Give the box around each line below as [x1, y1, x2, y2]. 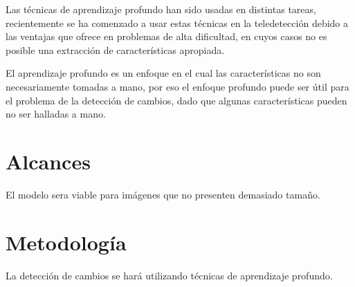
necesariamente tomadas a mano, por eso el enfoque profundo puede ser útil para [6, 79, 349, 93]
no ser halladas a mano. [6, 107, 106, 121]
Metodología [6, 228, 127, 256]
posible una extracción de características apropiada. [6, 42, 225, 57]
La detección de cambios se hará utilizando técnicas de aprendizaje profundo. [6, 268, 333, 282]
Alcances [6, 147, 91, 175]
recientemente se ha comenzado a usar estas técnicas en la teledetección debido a [6, 15, 349, 30]
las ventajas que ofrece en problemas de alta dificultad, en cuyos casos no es [6, 29, 327, 44]
